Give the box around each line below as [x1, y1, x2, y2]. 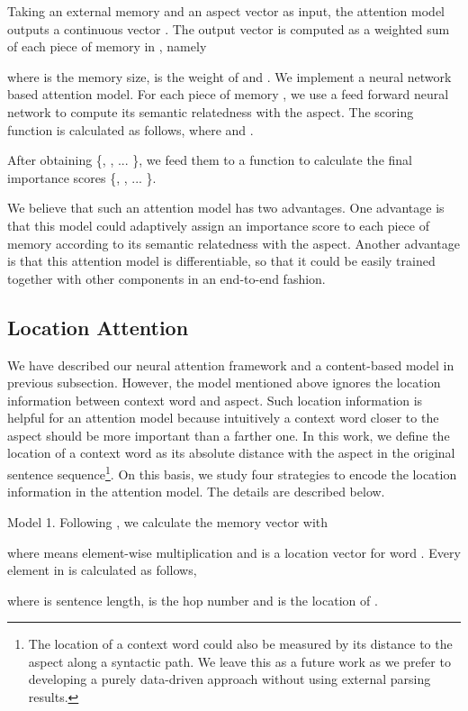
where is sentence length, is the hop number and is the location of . [7, 590, 378, 609]
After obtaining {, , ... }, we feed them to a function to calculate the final [7, 150, 412, 169]
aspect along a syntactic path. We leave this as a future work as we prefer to [28, 652, 451, 670]
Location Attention [7, 313, 189, 341]
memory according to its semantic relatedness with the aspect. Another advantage [7, 233, 460, 252]
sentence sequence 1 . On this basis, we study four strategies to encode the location [7, 462, 457, 483]
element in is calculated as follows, [7, 561, 197, 579]
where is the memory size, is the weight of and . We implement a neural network [7, 67, 452, 86]
